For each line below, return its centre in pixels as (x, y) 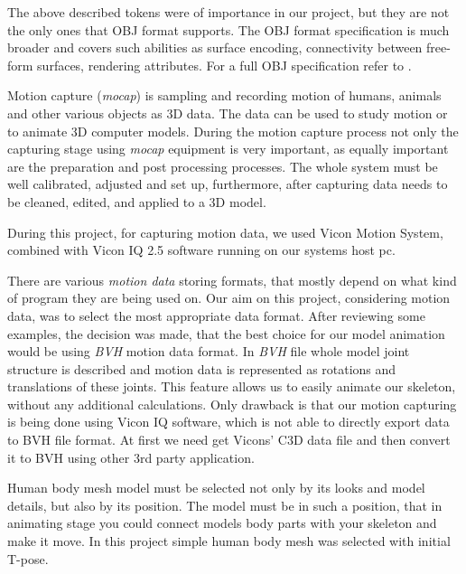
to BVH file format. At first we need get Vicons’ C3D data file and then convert (229, 440)
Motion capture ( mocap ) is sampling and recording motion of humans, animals (224, 95)
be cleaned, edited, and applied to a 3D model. (137, 201)
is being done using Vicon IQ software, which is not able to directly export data (228, 422)
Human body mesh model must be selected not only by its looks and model (216, 488)
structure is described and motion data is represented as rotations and (202, 368)
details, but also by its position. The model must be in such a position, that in (225, 505)
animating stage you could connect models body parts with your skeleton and (222, 523)
